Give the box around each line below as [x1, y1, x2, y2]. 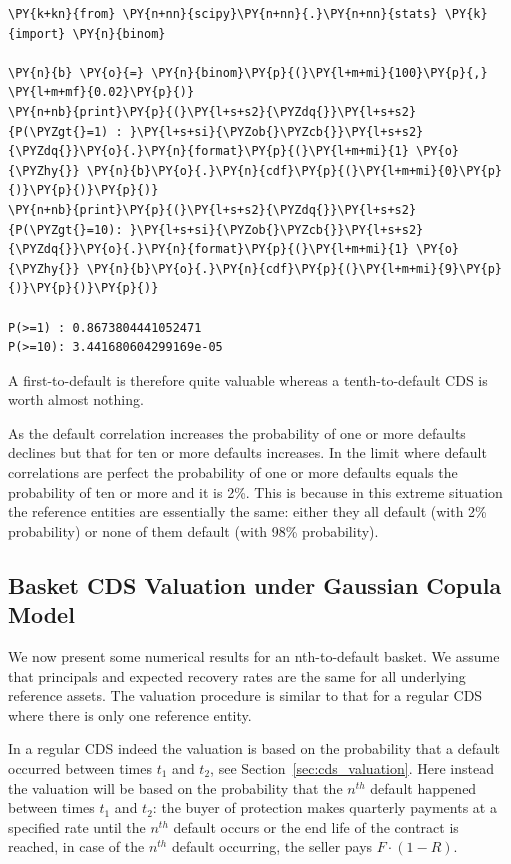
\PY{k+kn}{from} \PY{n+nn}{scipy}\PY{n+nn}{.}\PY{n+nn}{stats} [8, 7, 438, 21]
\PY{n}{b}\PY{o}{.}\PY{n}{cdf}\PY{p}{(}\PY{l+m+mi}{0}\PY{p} [86, 163, 502, 178]
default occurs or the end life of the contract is [173, 816, 459, 837]
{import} [8, 26, 66, 41]
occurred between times [8, 758, 153, 778]
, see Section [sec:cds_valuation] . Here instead [210, 758, 494, 778]
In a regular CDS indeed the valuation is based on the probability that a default [8, 738, 501, 759]
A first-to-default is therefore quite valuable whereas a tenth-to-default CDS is [8, 369, 488, 390]
